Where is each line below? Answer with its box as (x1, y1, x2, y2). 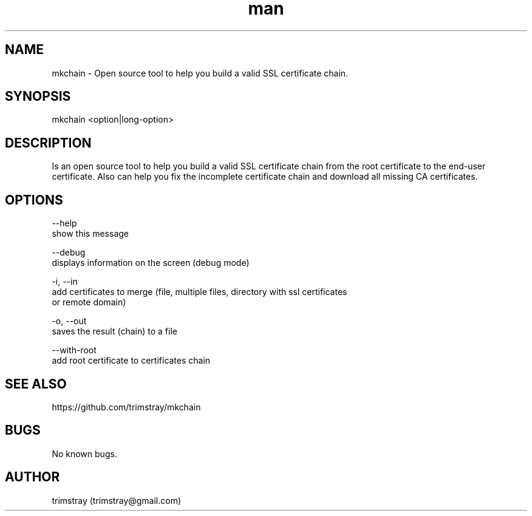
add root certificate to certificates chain (52, 355, 211, 366)
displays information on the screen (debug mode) (52, 257, 250, 268)
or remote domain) (52, 297, 126, 308)
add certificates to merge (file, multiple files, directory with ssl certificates (52, 287, 347, 297)
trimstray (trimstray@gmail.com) (52, 495, 182, 506)
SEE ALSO (5, 376, 67, 392)
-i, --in (52, 276, 78, 287)
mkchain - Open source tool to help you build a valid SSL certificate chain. (52, 67, 349, 78)
